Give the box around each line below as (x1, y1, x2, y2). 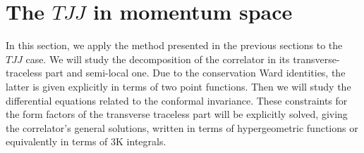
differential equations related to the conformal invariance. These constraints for (6, 93, 348, 107)
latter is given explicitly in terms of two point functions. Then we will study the (6, 79, 351, 93)
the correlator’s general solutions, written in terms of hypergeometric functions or (6, 120, 358, 135)
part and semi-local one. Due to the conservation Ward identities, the (45, 65, 346, 80)
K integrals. (116, 134, 166, 149)
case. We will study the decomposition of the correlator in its (25, 51, 290, 66)
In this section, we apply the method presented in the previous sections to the (6, 38, 343, 53)
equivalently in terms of (6, 134, 108, 149)
